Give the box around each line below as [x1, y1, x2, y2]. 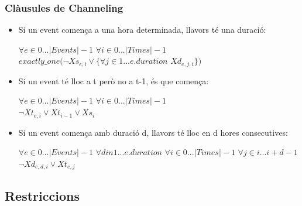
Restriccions [5, 186, 80, 204]
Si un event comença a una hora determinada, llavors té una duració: [18, 23, 266, 36]
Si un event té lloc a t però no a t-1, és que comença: [18, 74, 209, 87]
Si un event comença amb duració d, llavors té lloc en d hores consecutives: [18, 126, 288, 138]
